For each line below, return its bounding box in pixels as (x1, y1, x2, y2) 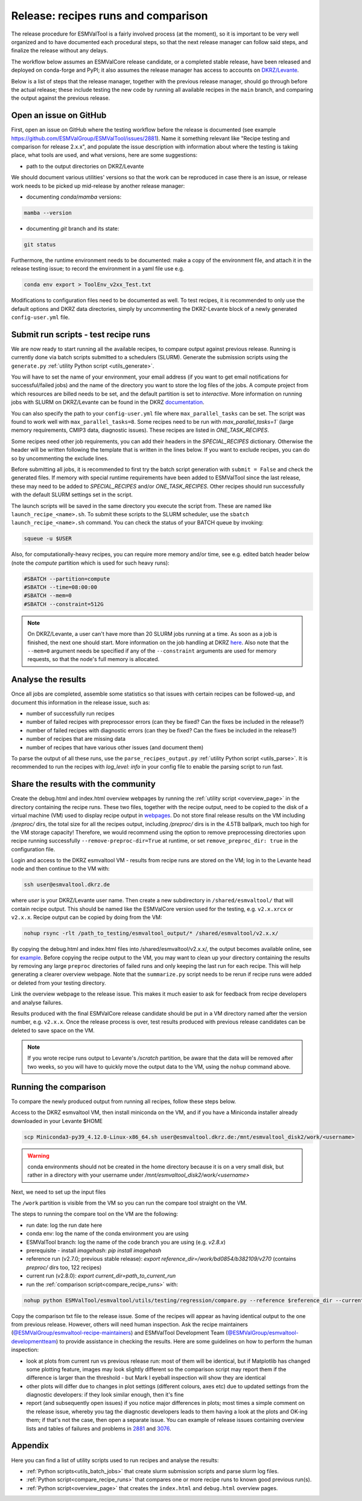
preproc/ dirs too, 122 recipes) (26, 1264, 102, 1271)
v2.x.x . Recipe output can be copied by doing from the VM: (11, 914, 162, 921)
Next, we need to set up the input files (11, 1188, 106, 1195)
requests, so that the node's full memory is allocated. (27, 656, 160, 663)
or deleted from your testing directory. (11, 979, 106, 987)
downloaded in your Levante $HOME (11, 1117, 103, 1124)
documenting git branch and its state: (26, 225, 119, 232)
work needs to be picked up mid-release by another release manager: (11, 182, 185, 190)
